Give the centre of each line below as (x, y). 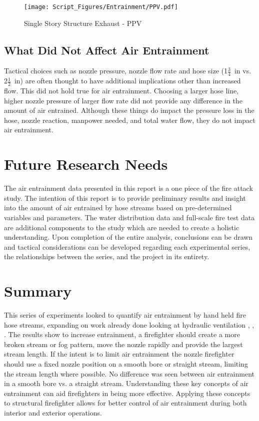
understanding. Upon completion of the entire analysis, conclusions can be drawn (128, 237)
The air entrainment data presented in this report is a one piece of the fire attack (128, 188)
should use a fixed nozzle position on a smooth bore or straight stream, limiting (126, 364)
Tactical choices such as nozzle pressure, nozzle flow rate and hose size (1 (116, 71)
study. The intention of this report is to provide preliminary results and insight (125, 198)
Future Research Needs (86, 164)
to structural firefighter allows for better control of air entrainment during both (125, 403)
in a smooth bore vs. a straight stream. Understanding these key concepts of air (126, 383)
